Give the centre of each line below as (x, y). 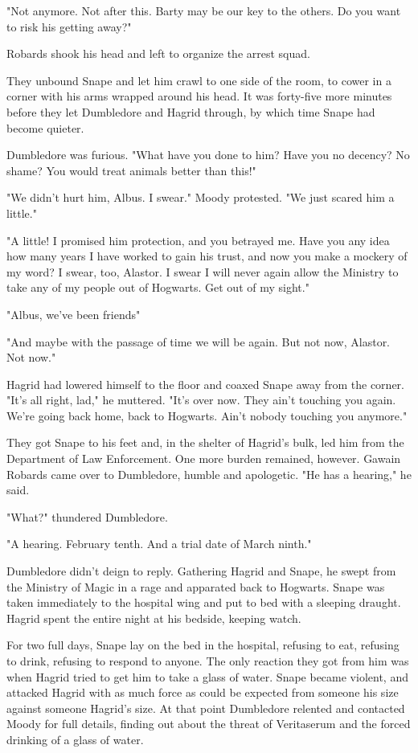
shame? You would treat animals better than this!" (131, 170)
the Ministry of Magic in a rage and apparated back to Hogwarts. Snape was (196, 586)
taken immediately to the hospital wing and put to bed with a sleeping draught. (204, 602)
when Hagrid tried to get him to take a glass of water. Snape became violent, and (207, 676)
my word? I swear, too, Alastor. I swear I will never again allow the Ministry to (203, 271)
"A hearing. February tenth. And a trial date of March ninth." (159, 544)
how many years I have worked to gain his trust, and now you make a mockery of (207, 256)
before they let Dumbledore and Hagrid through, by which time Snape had (191, 111)
